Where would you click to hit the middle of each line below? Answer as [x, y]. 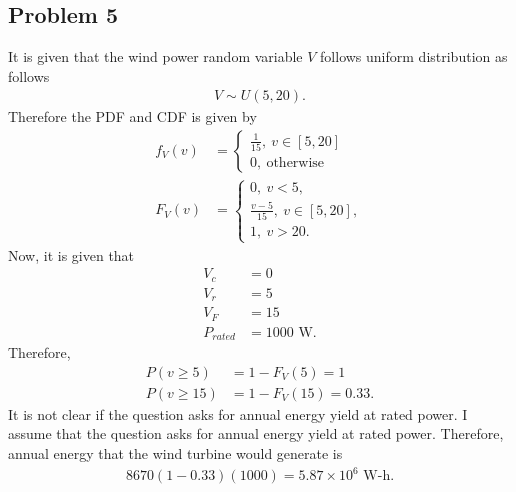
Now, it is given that [71, 254]
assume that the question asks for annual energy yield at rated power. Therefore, [256, 433]
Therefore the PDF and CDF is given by [132, 116]
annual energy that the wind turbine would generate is [175, 452]
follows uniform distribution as [414, 56]
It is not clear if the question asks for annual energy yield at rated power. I [238, 413]
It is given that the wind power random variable [155, 56]
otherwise [295, 162]
